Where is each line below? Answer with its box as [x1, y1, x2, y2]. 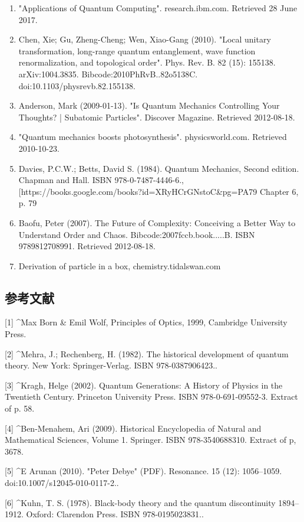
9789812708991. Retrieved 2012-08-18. [18, 240, 156, 252]
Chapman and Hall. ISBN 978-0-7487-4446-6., [18, 174, 184, 186]
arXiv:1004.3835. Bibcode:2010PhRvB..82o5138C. [18, 67, 198, 80]
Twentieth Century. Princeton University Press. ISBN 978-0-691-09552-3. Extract [5, 390, 298, 403]
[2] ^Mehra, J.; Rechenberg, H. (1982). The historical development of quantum [5, 347, 289, 360]
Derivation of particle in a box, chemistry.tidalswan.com [18, 259, 221, 272]
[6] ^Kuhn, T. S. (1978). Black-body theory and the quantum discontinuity [5, 496, 276, 508]
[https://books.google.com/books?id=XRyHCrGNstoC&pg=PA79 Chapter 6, [18, 185, 299, 197]
